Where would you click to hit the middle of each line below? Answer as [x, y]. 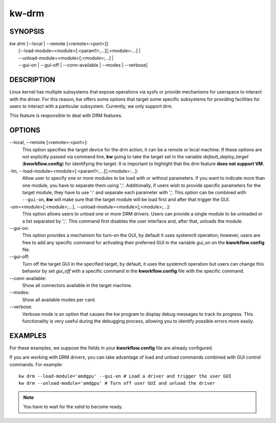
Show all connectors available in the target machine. [77, 286]
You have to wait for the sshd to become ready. [73, 407]
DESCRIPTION [32, 80]
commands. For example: [36, 364]
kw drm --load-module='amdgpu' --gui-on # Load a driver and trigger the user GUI [125, 376]
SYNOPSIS [27, 31]
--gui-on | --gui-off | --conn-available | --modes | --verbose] [83, 65]
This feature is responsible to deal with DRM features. [66, 115]
